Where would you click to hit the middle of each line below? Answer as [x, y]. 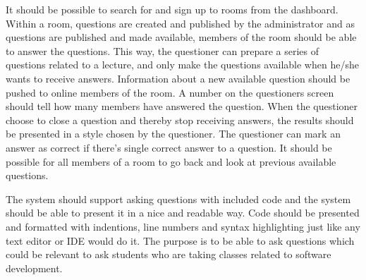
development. [34, 268]
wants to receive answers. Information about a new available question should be [178, 78]
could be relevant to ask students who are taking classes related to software [169, 254]
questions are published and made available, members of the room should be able [181, 37]
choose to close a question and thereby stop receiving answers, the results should [180, 120]
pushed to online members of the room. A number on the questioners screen [170, 92]
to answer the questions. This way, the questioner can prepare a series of [163, 50]
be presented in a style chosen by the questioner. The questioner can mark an [173, 134]
